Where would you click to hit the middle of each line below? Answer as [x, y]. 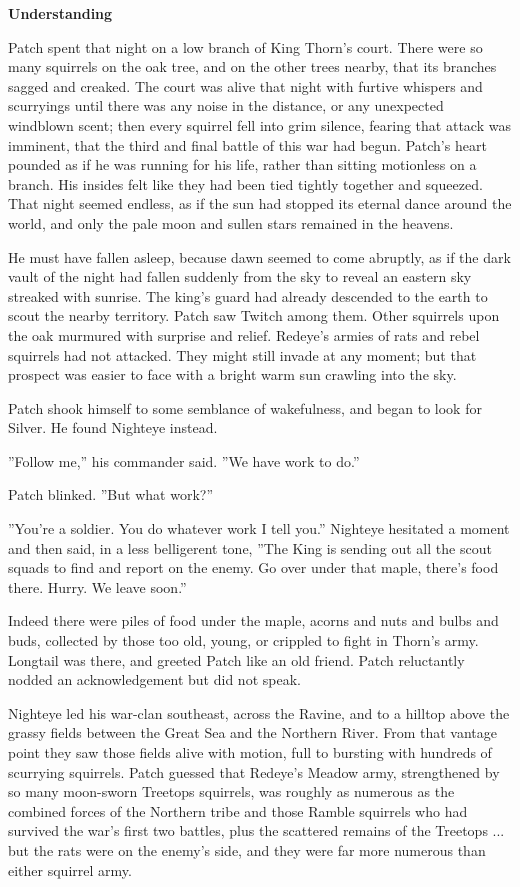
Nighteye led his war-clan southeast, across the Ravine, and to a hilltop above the [259, 712]
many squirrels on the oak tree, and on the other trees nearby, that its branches [252, 66]
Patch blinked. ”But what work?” [110, 494]
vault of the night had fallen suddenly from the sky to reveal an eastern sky [240, 276]
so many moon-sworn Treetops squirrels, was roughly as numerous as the [231, 791]
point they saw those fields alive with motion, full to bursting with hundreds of [250, 752]
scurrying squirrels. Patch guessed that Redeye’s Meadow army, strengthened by [254, 771]
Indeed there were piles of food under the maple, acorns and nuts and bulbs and [253, 620]
